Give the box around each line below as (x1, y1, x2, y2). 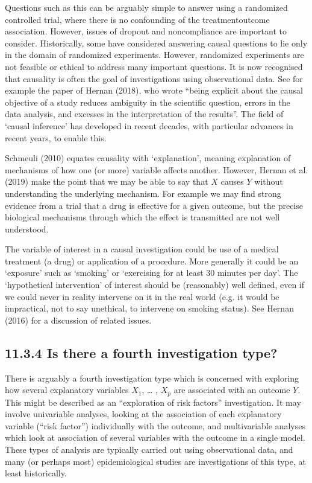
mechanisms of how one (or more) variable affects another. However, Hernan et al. (5, 163, 308, 176)
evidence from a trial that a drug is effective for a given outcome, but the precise (5, 199, 303, 211)
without (254, 175, 283, 188)
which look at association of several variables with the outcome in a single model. (5, 431, 305, 444)
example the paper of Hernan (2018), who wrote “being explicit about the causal (5, 84, 303, 97)
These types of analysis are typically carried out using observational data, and (5, 443, 293, 456)
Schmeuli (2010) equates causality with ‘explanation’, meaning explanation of (5, 152, 291, 164)
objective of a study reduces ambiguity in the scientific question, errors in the (5, 95, 290, 108)
